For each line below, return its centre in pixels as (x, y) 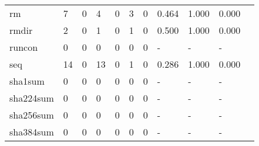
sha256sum (32, 115)
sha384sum (32, 132)
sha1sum (27, 81)
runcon (24, 47)
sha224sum (32, 98)
